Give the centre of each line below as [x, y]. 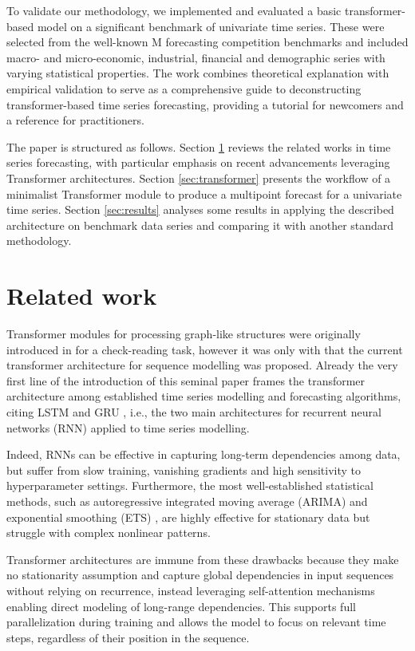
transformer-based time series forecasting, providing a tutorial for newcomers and [205, 104]
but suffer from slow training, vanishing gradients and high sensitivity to [184, 470]
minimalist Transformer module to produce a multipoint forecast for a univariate [204, 193]
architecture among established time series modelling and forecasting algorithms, [204, 396]
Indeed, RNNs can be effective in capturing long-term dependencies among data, [204, 454]
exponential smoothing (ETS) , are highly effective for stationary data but [188, 517]
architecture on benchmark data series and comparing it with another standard [200, 225]
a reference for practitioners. [75, 120]
